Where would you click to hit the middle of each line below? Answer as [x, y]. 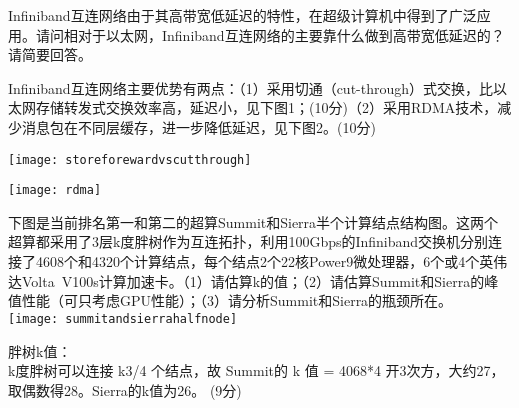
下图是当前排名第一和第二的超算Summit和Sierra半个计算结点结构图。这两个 [253, 221]
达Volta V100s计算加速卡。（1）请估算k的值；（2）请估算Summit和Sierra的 [246, 280]
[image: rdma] [55, 190]
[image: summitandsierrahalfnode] [123, 318]
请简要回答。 [50, 54]
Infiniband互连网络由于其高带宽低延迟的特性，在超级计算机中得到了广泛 [242, 15]
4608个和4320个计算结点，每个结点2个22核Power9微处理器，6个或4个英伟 [271, 261]
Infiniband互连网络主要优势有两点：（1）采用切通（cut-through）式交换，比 [251, 87]
